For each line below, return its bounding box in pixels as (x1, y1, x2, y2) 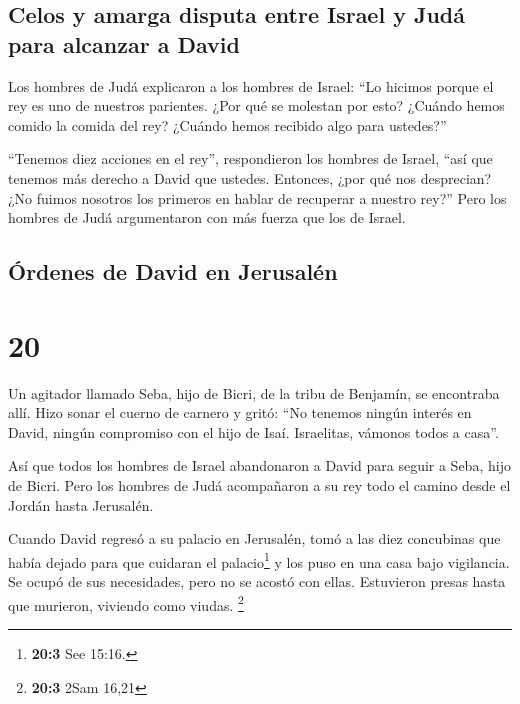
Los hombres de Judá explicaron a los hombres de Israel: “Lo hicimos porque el (8, 75, 494, 96)
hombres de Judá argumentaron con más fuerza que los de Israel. (8, 207, 406, 228)
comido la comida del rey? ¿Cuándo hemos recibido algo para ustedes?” (8, 114, 447, 135)
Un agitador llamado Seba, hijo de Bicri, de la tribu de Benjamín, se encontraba (8, 382, 500, 403)
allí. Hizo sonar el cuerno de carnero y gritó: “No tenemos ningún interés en (8, 402, 472, 423)
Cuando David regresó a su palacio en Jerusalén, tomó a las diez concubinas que (8, 528, 501, 549)
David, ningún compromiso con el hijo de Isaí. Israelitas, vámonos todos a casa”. (8, 421, 499, 442)
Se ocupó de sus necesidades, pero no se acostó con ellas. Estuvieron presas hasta (8, 571, 506, 592)
